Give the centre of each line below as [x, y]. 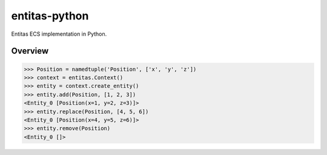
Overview [30, 51]
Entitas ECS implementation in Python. [59, 34]
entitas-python [50, 16]
